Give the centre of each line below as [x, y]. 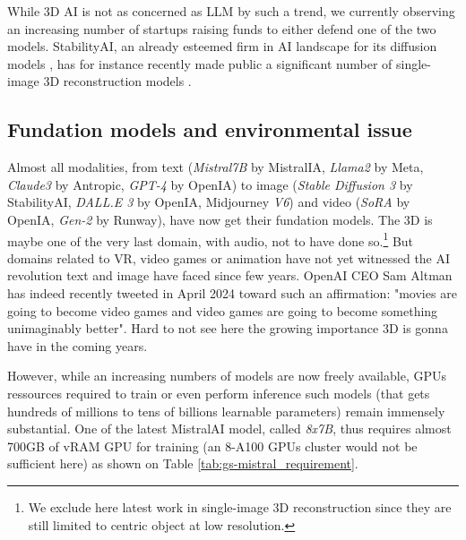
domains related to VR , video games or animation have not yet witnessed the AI [229, 257]
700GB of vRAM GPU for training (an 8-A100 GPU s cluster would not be [212, 446]
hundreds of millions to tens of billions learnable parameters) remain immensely [226, 411]
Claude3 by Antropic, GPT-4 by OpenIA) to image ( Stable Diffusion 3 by [210, 184]
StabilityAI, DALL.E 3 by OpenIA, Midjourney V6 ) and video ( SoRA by [209, 202]
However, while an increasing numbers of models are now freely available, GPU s [227, 376]
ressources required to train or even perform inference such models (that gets [219, 393]
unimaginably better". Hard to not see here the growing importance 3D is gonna [228, 328]
